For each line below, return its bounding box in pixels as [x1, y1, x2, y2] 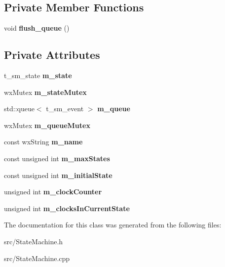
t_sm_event [46, 103, 84, 114]
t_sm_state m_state [4, 70, 72, 80]
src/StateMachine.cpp [4, 253, 70, 263]
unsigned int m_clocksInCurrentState [4, 203, 130, 213]
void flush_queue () [4, 23, 70, 33]
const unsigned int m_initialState [4, 170, 112, 180]
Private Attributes [4, 47, 100, 62]
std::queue [4, 103, 35, 114]
